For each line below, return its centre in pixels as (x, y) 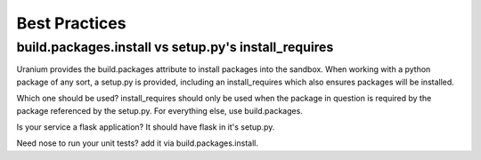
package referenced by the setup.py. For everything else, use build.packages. (159, 110)
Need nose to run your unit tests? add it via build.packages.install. (137, 143)
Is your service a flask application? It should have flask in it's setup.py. (146, 127)
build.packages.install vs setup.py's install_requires (175, 47)
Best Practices (71, 23)
